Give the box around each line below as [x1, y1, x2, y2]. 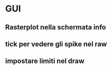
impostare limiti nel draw [5, 57, 85, 65]
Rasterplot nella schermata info [5, 23, 106, 31]
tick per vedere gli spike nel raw [5, 39, 107, 48]
